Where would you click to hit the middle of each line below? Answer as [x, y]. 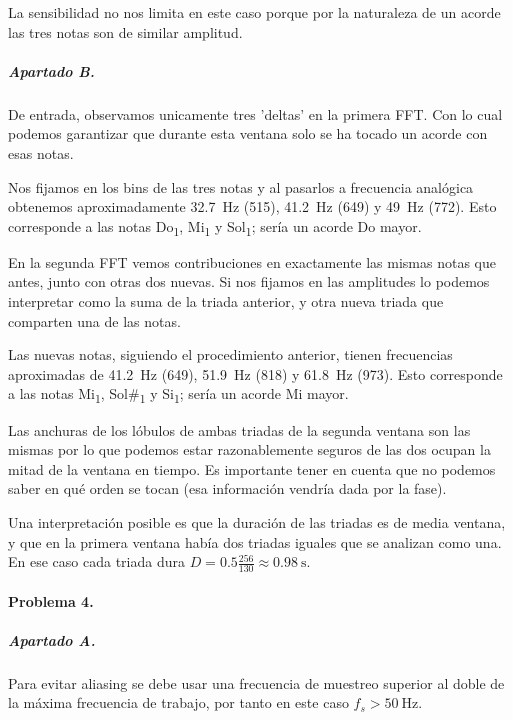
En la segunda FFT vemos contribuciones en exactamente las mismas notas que [252, 261]
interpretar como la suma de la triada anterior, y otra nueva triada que [226, 301]
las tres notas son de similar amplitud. [125, 31]
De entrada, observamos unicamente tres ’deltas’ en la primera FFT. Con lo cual [255, 113]
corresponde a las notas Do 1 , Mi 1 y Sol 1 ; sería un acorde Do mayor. [215, 227]
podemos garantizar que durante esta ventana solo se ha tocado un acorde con [248, 133]
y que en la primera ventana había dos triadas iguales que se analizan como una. [255, 541]
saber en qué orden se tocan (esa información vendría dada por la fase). [227, 488]
